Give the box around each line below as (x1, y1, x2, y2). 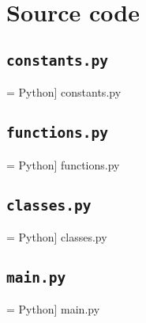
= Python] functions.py (6, 156, 120, 173)
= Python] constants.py (6, 84, 122, 101)
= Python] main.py (6, 301, 100, 317)
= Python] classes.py (6, 228, 107, 245)
